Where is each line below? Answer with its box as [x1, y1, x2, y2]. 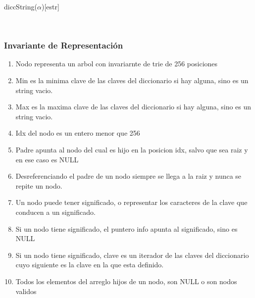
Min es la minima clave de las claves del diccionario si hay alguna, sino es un [15, 75, 249, 85]
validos [15, 286, 37, 296]
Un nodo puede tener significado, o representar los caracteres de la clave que [15, 197, 248, 207]
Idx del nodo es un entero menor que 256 [15, 128, 140, 138]
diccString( [4, 1, 37, 11]
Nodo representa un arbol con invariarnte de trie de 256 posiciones [15, 58, 218, 69]
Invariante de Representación [4, 39, 123, 51]
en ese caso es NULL [15, 154, 79, 164]
